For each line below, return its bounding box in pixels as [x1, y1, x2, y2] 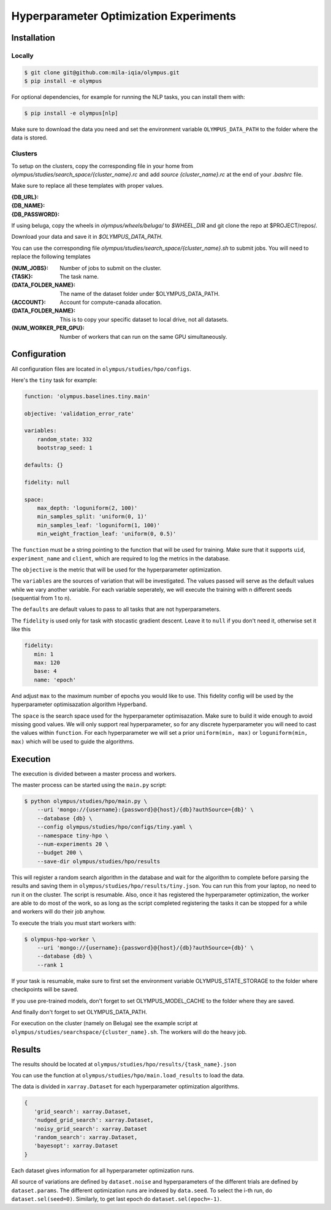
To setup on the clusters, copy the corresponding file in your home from [11, 162, 194, 169]
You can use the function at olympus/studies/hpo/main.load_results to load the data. [11, 1072, 245, 1079]
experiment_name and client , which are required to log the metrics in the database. [11, 554, 230, 562]
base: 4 [34, 668, 57, 675]
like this [11, 626, 31, 633]
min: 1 [34, 651, 54, 657]
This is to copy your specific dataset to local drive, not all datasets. [59, 316, 229, 323]
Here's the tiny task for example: [11, 376, 97, 384]
